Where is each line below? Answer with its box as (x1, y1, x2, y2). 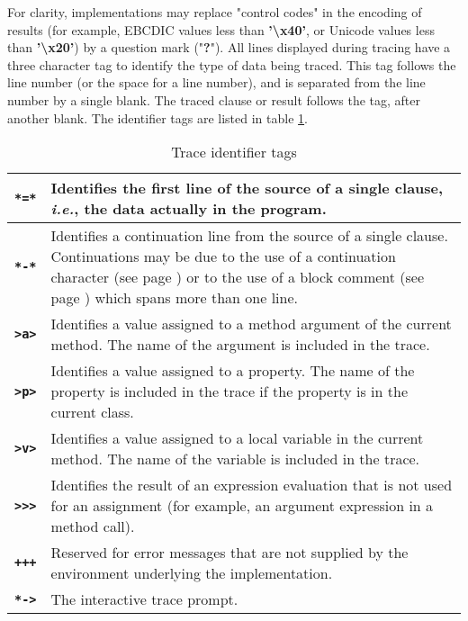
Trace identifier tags (171, 141, 297, 163)
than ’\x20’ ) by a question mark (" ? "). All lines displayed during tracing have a (7, 38, 451, 57)
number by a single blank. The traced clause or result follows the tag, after (7, 90, 420, 109)
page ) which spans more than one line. (50, 287, 298, 309)
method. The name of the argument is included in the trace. (50, 334, 430, 355)
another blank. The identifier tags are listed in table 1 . (7, 108, 308, 127)
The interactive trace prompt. (50, 589, 238, 610)
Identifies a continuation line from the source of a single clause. (50, 225, 448, 247)
